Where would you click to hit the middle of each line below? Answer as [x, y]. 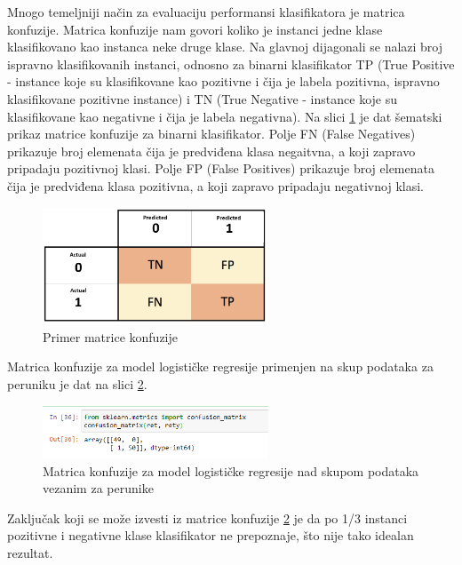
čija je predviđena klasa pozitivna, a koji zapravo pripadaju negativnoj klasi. [215, 185]
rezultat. [30, 552]
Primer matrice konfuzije [110, 336]
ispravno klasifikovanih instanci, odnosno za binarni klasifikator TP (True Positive [231, 64]
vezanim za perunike [98, 488]
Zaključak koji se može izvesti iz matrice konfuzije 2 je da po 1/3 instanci [207, 517]
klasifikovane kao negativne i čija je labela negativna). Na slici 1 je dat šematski [225, 116]
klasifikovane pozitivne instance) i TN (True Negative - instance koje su [202, 98]
